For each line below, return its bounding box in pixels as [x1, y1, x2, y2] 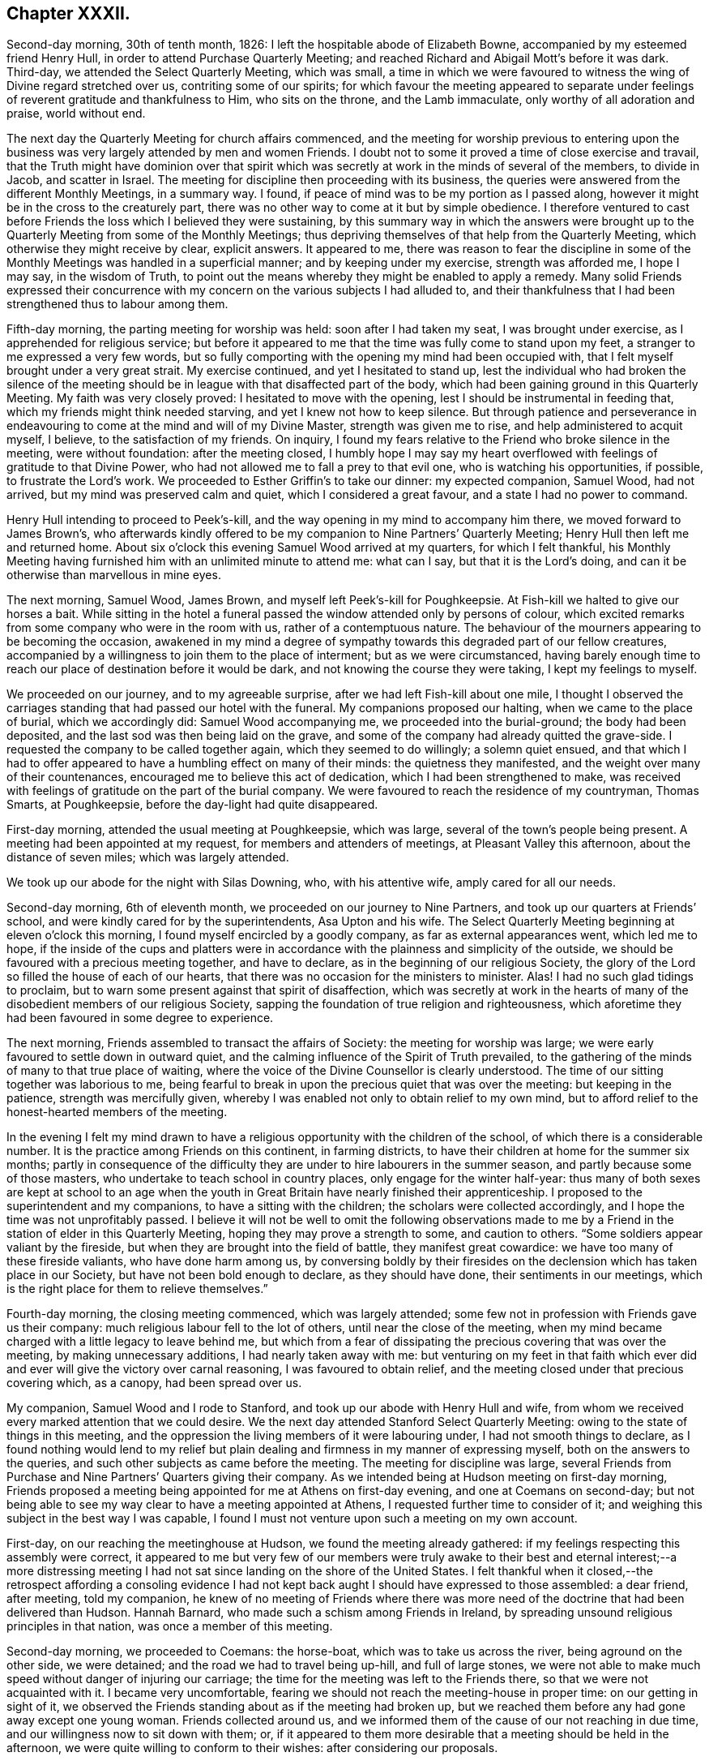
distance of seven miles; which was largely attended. [6, 850, 289, 865]
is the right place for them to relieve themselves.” [6, 1282, 268, 1296]
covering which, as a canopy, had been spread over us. [6, 1376, 302, 1390]
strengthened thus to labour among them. [6, 297, 229, 311]
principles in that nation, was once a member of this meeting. [6, 1619, 333, 1634]
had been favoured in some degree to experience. [6, 1011, 274, 1025]
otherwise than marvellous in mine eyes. [6, 568, 221, 582]
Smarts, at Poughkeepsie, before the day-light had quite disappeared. [6, 797, 378, 812]
